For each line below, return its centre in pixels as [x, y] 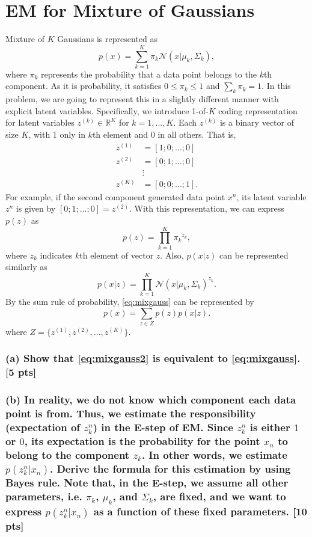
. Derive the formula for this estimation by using [170, 468]
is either [270, 427]
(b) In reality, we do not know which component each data [151, 400]
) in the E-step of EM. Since [163, 427]
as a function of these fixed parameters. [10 [200, 511]
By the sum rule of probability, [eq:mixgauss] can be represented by [130, 301]
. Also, [172, 255]
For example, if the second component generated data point [115, 196]
